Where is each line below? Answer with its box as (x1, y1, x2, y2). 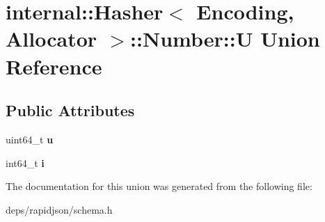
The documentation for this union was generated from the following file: (6, 179, 312, 193)
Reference (6, 51, 102, 80)
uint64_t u (6, 132, 54, 146)
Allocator (6, 24, 97, 53)
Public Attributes (6, 100, 135, 121)
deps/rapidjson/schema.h (6, 202, 113, 216)
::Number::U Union (130, 24, 320, 53)
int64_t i (6, 155, 45, 170)
